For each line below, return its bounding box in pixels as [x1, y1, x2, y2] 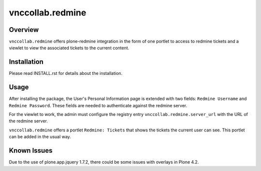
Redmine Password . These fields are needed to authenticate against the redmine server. [9, 102, 188, 108]
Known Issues [9, 146, 53, 155]
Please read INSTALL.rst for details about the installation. [9, 71, 123, 76]
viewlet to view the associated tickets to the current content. [9, 45, 130, 51]
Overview [9, 26, 39, 34]
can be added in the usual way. [9, 134, 71, 140]
